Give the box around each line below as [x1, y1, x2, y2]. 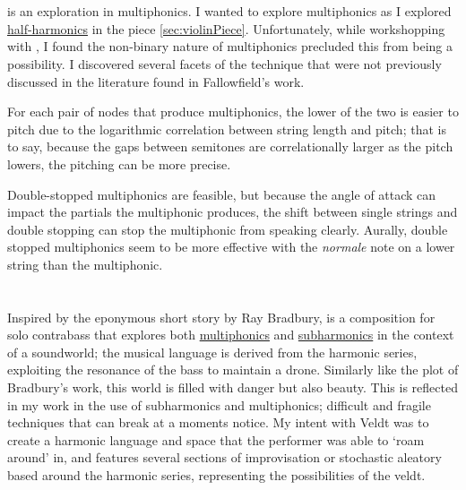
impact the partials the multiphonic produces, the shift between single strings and [7, 202, 458, 221]
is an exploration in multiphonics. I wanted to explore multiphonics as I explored [7, 2, 452, 21]
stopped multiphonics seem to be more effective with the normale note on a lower [7, 237, 455, 256]
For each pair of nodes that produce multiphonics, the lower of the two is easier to [7, 102, 459, 121]
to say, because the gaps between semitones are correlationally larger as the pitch [7, 137, 453, 156]
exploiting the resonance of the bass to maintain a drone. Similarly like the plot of [7, 360, 459, 379]
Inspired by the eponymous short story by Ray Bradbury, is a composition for [7, 307, 436, 326]
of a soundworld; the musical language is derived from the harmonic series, [7, 342, 418, 361]
